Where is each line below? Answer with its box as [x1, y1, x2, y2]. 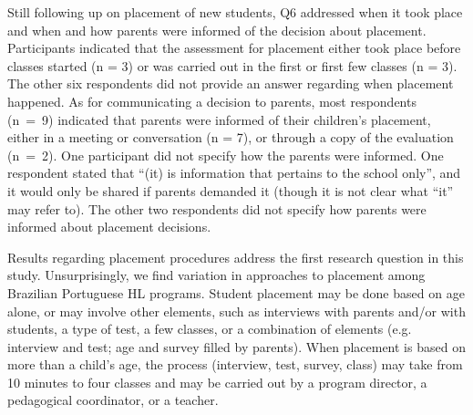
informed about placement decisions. [7, 217, 211, 236]
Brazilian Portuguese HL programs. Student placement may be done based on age [7, 283, 465, 302]
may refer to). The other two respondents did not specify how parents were [7, 199, 427, 218]
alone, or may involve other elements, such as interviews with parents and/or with [7, 301, 466, 320]
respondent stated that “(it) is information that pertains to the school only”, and [7, 163, 461, 182]
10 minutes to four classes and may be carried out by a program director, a [7, 372, 427, 391]
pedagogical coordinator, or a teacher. [7, 390, 219, 410]
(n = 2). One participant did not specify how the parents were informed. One [7, 145, 444, 164]
